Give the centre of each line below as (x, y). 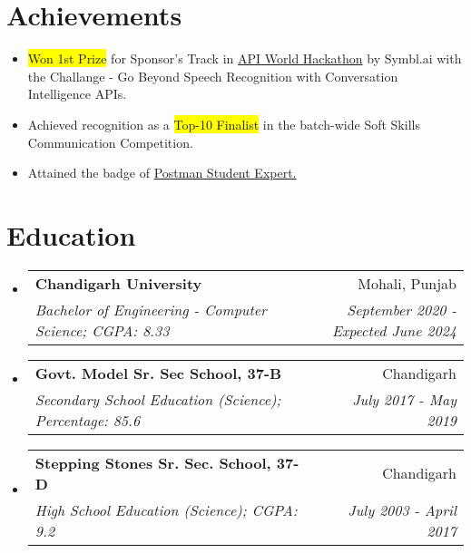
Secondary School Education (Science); (158, 399)
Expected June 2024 (394, 330)
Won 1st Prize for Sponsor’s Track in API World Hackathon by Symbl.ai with (245, 58)
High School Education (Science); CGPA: (166, 509)
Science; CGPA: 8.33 (102, 330)
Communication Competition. (110, 142)
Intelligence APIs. (77, 94)
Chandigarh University (118, 283)
